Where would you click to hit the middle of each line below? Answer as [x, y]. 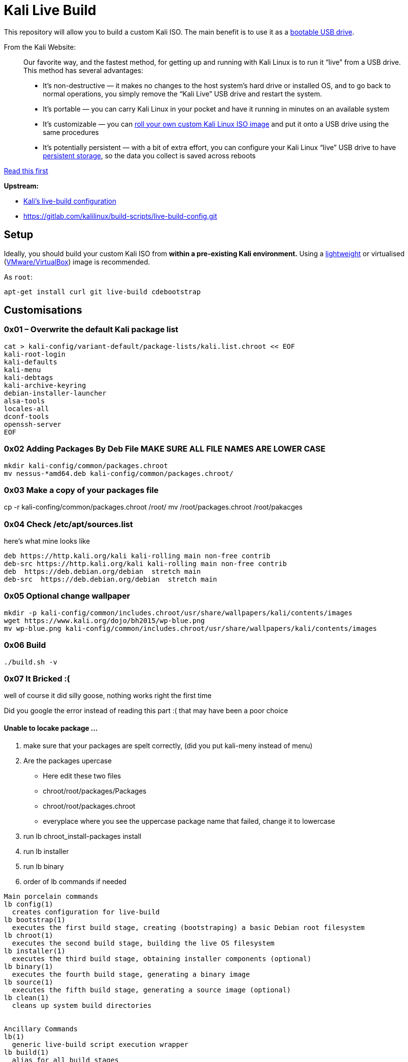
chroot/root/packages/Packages [95, 791]
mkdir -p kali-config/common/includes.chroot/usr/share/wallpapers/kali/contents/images [178, 613]
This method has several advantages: [83, 70]
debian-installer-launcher [55, 393]
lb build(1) [27, 1052]
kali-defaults [31, 362]
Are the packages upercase [68, 760]
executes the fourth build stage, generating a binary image [131, 974]
